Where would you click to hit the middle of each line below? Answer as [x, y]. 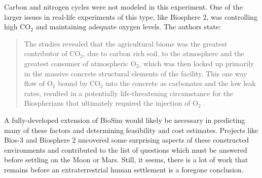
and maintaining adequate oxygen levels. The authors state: [128, 27]
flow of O [38, 83]
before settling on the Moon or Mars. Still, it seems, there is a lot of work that [126, 160]
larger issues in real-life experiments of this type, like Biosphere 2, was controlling [131, 16]
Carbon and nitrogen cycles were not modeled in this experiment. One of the [123, 7]
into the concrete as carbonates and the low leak [181, 83]
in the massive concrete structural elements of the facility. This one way [136, 73]
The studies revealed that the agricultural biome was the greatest [126, 43]
